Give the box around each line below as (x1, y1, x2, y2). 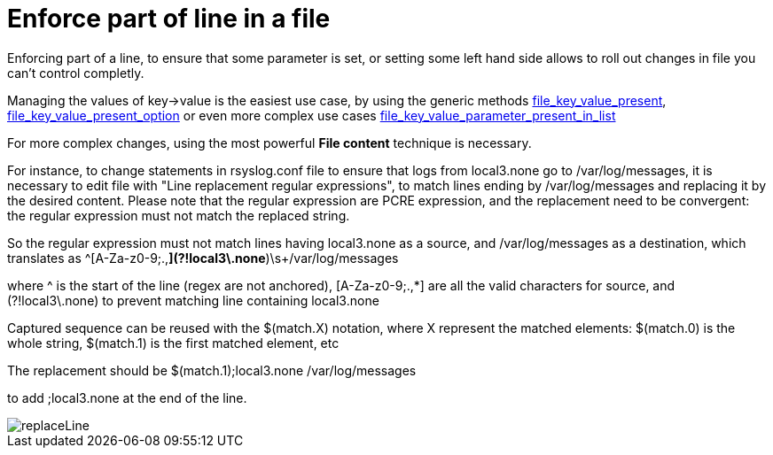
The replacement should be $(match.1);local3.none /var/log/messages (7, 362, 417, 378)
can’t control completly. (7, 65, 144, 81)
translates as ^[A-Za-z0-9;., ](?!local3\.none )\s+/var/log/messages (7, 250, 399, 266)
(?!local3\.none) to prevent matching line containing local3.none (7, 292, 379, 308)
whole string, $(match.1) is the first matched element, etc (7, 335, 340, 351)
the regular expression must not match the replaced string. (7, 207, 350, 223)
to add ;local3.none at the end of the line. (7, 389, 247, 405)
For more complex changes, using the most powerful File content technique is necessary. (7, 135, 532, 150)
